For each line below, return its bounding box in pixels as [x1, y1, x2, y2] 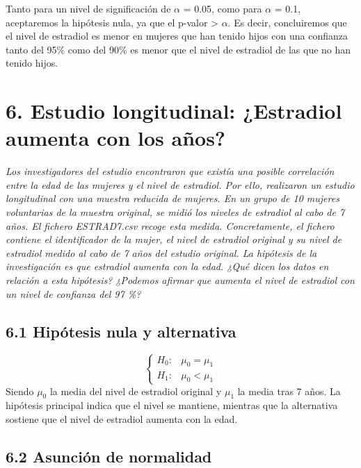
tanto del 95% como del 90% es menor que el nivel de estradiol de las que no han [6, 42, 351, 56]
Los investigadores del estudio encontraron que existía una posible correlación [6, 164, 335, 178]
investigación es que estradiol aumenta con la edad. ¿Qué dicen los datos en [6, 259, 329, 274]
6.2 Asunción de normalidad [6, 445, 212, 467]
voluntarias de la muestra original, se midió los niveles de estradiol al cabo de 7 [6, 205, 345, 219]
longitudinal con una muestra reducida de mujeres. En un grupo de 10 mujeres [6, 191, 339, 206]
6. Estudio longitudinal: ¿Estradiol [6, 97, 342, 125]
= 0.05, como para [183, 1, 262, 15]
